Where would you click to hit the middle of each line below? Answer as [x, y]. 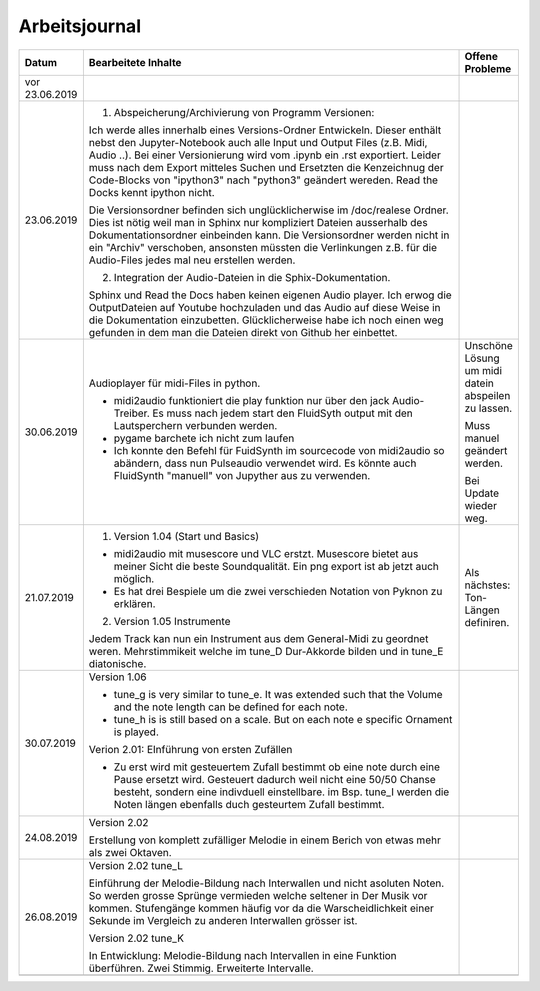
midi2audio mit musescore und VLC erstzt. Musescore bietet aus [266, 553]
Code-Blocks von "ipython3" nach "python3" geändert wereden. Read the [263, 180]
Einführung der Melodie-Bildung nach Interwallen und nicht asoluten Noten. [266, 883]
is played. [136, 732]
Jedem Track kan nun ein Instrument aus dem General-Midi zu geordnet [258, 638]
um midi [483, 370]
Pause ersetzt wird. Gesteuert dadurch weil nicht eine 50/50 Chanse [274, 779]
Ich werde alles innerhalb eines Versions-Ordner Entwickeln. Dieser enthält [265, 130]
